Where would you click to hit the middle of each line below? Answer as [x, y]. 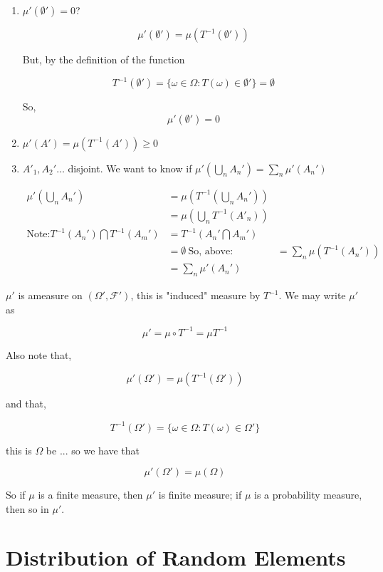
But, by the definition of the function [104, 59]
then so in [27, 508]
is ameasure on [50, 295]
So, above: [211, 252]
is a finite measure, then [90, 495]
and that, [26, 404]
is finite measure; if [200, 495]
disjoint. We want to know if [130, 168]
